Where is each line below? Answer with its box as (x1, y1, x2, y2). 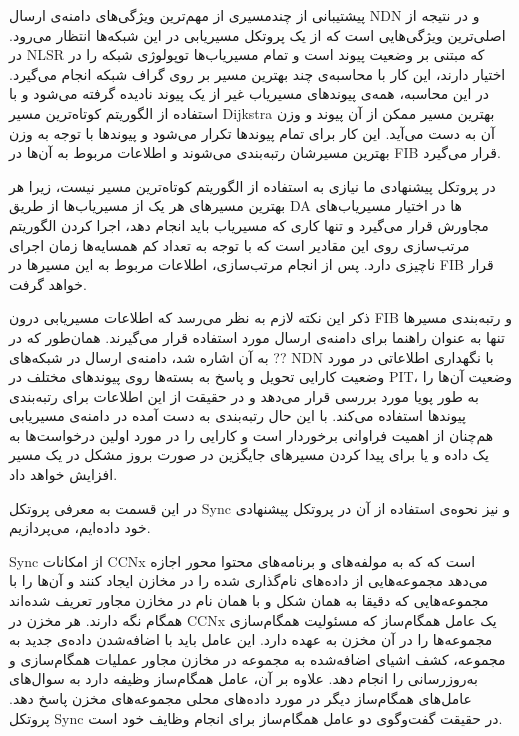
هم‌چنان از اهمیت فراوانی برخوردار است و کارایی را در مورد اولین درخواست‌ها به (9, 424, 494, 445)
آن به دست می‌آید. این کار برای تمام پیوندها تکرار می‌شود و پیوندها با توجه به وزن (9, 122, 495, 143)
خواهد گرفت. (9, 273, 87, 294)
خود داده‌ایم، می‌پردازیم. (9, 517, 151, 538)
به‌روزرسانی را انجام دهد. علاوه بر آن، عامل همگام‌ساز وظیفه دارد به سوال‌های (9, 668, 478, 689)
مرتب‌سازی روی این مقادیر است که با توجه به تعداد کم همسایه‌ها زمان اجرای (9, 234, 470, 255)
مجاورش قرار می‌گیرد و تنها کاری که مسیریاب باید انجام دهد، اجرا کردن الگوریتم (9, 214, 489, 235)
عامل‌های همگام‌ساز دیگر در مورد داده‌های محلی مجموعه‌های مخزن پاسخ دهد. (9, 688, 472, 708)
